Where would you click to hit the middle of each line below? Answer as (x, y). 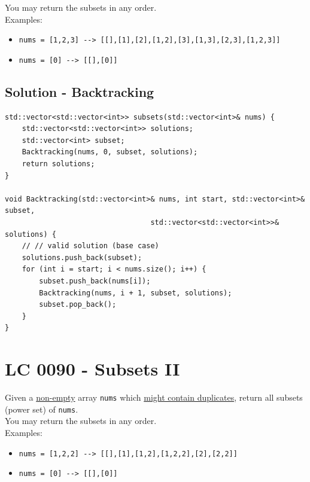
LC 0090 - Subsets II (92, 369)
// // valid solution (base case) (90, 246)
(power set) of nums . (42, 409)
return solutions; (58, 164)
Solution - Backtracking (80, 91)
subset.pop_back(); (78, 305)
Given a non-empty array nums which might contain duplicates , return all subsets (154, 397)
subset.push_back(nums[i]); (95, 281)
